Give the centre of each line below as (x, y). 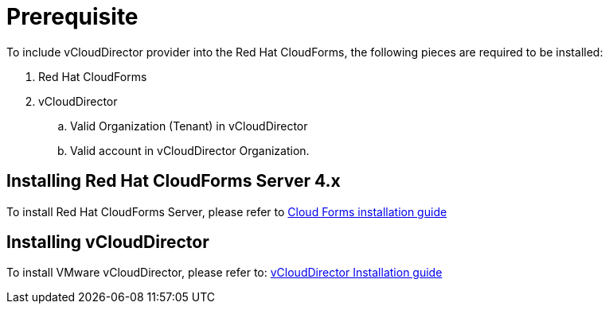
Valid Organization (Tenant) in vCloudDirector (189, 126)
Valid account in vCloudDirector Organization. (190, 150)
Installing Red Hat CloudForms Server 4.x (174, 181)
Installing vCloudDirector (108, 242)
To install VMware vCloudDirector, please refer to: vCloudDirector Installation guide (224, 273)
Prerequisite (72, 17)
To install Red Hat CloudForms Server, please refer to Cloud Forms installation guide (227, 211)
